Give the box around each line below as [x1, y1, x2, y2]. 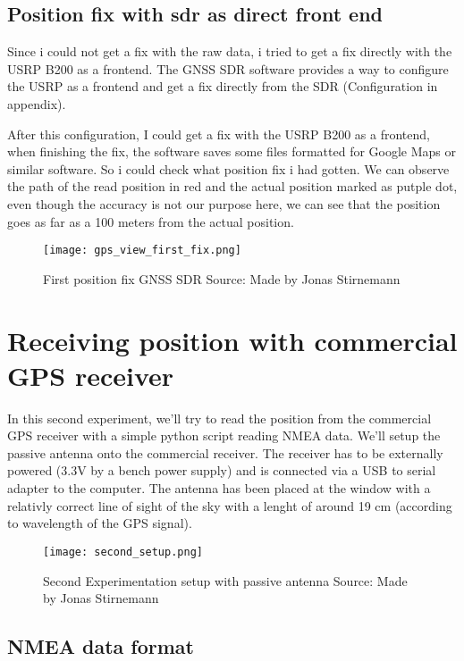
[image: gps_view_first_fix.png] [43, 244, 241, 257]
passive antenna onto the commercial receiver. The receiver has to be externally [7, 443, 443, 462]
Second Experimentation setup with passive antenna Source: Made [43, 571, 408, 590]
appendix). [7, 94, 66, 113]
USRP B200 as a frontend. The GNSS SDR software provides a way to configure [7, 59, 449, 78]
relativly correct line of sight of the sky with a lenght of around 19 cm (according [7, 496, 452, 515]
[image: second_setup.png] [43, 545, 203, 558]
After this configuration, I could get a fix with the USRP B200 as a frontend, [7, 124, 430, 143]
